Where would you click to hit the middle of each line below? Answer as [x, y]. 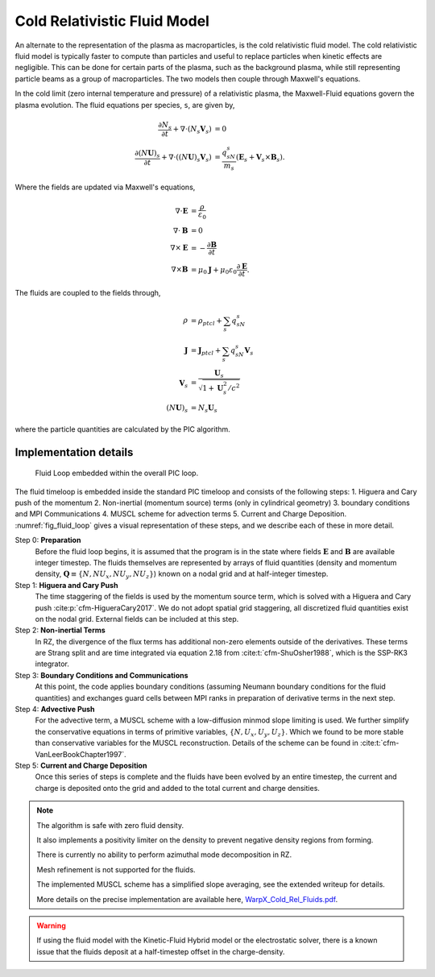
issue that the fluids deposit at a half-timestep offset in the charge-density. [161, 951]
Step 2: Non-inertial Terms [60, 630]
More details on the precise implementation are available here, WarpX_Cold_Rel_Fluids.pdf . [187, 899]
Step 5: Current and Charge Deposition [81, 766]
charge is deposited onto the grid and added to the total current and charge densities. [177, 788]
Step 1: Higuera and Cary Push [66, 585]
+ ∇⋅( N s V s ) [193, 130]
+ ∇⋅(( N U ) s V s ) [187, 159]
